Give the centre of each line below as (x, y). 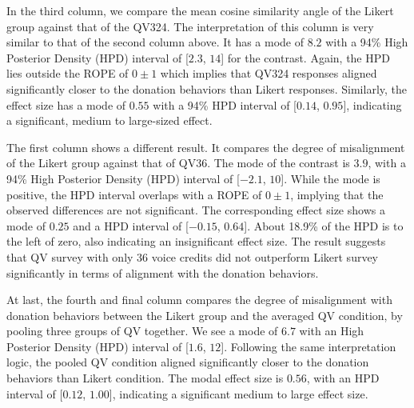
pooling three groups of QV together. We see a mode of (142, 331)
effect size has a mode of (66, 104)
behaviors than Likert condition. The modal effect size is (145, 378)
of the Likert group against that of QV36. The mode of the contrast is (178, 163)
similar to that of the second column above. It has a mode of (155, 42)
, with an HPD (343, 378)
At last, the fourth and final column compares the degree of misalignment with (199, 300)
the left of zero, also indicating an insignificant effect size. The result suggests (196, 241)
